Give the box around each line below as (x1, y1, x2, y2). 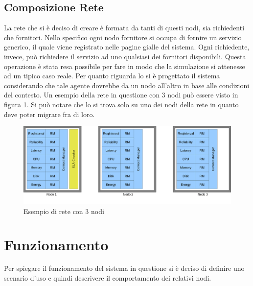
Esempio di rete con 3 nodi (23, 206, 104, 216)
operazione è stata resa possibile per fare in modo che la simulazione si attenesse (4, 61, 245, 71)
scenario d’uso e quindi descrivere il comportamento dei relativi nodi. (4, 272, 211, 283)
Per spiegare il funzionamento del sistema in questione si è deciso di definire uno (4, 263, 245, 273)
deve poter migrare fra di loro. (4, 109, 95, 119)
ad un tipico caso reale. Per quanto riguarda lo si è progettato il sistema (4, 71, 220, 81)
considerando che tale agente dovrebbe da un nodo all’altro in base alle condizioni (4, 80, 250, 90)
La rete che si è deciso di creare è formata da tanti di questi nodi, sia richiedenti (4, 23, 245, 33)
